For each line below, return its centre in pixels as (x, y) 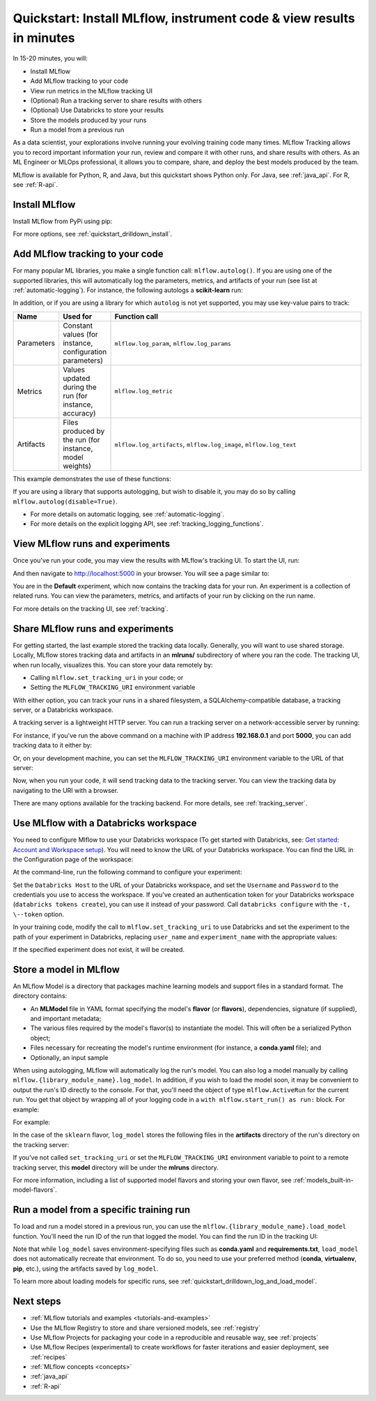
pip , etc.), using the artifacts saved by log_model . (86, 1269)
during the (80, 387)
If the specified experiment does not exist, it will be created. (99, 950)
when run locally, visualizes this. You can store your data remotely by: (113, 665)
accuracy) (80, 413)
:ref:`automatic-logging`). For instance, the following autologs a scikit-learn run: (128, 290)
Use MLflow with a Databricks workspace (105, 823)
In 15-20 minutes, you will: (50, 59)
